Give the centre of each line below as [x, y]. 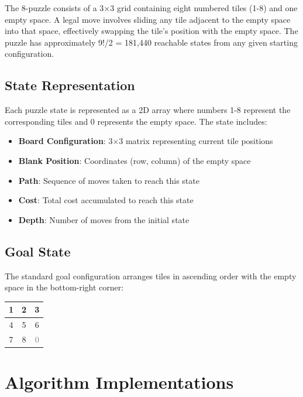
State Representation [70, 85]
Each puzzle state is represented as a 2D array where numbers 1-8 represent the [148, 110]
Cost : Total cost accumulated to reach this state [106, 200]
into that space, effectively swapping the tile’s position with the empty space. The [151, 31]
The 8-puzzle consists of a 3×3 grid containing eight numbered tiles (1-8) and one [151, 8]
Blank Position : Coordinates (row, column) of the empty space [135, 160]
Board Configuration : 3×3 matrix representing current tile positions [146, 141]
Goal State [38, 251]
